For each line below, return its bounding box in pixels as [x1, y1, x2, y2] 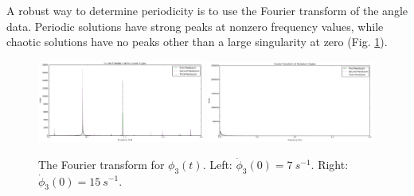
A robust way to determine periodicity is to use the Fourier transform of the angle [6, 2, 408, 18]
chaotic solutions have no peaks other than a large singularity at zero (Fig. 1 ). [6, 33, 388, 50]
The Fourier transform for [38, 156, 165, 172]
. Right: [310, 156, 349, 172]
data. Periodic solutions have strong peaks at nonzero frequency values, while [6, 17, 384, 34]
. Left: [202, 156, 232, 172]
